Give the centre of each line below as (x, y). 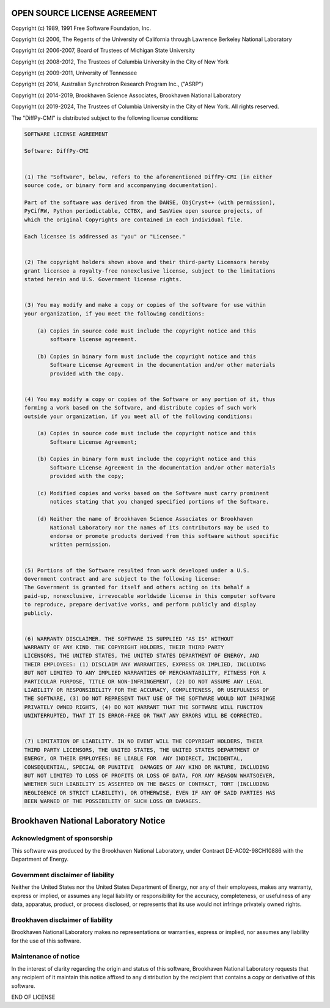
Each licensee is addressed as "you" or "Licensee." (105, 237)
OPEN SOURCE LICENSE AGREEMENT (84, 13)
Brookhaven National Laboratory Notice (88, 821)
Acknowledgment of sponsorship (62, 839)
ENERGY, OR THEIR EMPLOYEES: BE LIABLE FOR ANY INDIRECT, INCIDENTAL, (134, 759)
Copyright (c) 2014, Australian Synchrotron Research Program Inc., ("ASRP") (108, 84)
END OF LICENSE (33, 997)
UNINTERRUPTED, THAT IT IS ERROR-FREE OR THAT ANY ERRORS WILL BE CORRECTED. (143, 716)
